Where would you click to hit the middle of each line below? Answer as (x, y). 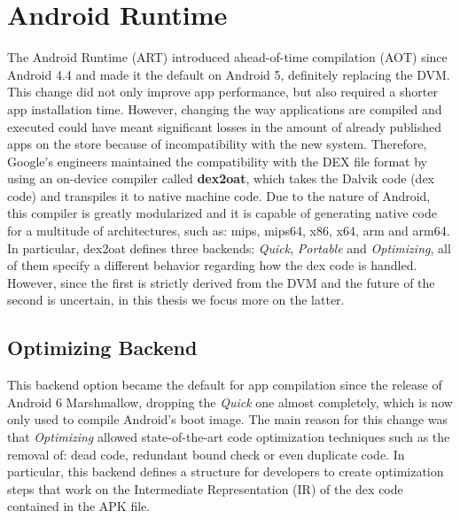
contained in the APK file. (79, 506)
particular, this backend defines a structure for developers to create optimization (226, 472)
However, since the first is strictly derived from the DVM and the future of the (221, 282)
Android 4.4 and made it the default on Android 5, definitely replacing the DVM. (229, 74)
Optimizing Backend (102, 348)
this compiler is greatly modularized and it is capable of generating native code (222, 213)
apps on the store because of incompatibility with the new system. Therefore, (217, 144)
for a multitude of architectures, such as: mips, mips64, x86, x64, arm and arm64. (229, 231)
